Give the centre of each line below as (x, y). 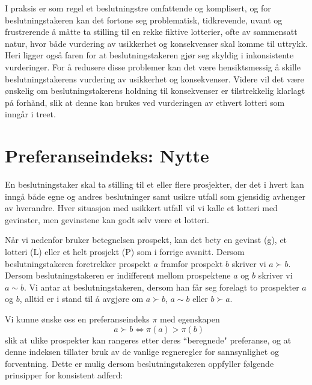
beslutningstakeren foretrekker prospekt (78, 263)
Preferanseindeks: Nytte (107, 156)
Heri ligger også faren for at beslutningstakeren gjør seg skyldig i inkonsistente (149, 55)
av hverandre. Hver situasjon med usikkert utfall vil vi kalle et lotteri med (141, 208)
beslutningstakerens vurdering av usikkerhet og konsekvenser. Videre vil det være (154, 79)
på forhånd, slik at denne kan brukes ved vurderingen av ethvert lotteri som (145, 102)
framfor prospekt (192, 263)
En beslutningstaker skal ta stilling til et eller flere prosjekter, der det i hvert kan (154, 184)
